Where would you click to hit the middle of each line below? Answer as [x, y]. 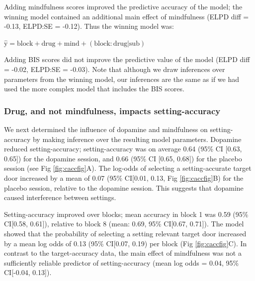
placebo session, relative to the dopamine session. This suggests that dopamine [124, 187]
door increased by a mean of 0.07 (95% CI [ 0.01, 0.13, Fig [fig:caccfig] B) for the [124, 177]
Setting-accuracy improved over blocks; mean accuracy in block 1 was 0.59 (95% [126, 214]
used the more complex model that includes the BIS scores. [94, 89]
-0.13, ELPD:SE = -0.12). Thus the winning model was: [89, 26]
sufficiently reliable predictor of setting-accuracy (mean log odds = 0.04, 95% [122, 262]
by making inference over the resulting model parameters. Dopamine [137, 139]
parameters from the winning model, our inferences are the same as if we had [122, 79]
